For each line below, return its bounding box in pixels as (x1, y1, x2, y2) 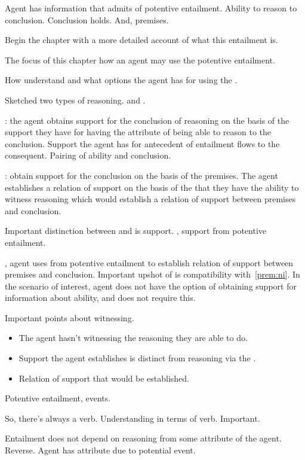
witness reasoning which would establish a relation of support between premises (5, 193, 296, 205)
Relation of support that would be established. (19, 371, 189, 384)
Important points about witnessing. (5, 311, 134, 324)
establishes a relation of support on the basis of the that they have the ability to (5, 181, 299, 193)
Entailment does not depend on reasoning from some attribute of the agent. (5, 432, 282, 444)
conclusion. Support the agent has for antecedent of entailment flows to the (5, 137, 280, 150)
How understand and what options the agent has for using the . (5, 74, 238, 86)
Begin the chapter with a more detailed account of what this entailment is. (5, 33, 278, 46)
